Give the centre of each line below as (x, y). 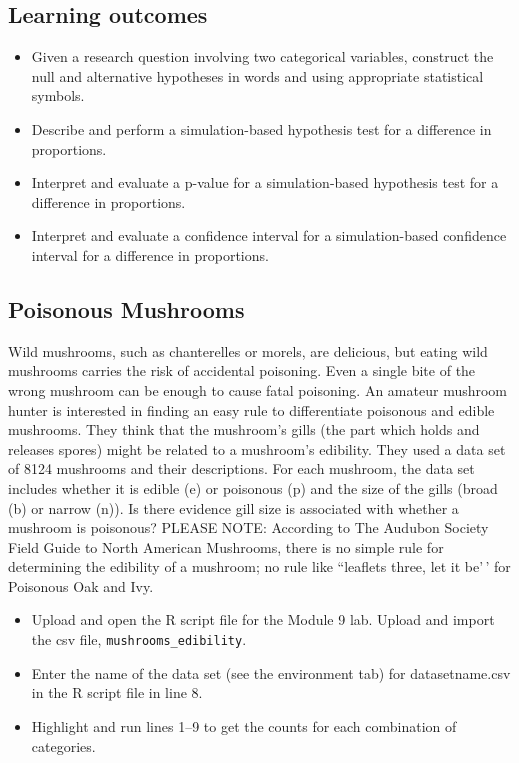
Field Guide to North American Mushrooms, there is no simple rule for (226, 546)
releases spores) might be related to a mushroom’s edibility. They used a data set (257, 448)
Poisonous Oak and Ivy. (81, 585)
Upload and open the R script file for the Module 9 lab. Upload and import (263, 619)
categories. (63, 745)
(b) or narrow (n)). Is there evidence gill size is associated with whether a (233, 507)
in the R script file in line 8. (117, 692)
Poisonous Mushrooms (126, 308)
